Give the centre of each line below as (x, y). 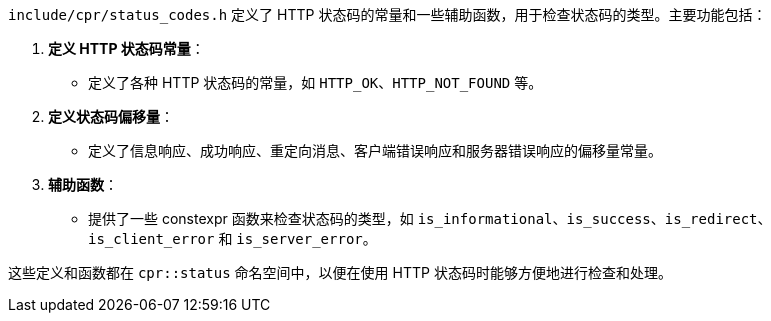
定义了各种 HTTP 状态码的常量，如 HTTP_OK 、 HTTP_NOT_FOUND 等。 (315, 82)
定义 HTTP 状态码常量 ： (126, 48)
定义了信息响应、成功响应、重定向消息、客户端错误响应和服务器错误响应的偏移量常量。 (375, 150)
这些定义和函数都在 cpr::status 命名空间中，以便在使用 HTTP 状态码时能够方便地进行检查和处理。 (340, 272)
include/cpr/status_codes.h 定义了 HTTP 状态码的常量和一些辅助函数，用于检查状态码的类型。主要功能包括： (387, 14)
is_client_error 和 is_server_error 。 (232, 238)
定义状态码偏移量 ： (111, 116)
